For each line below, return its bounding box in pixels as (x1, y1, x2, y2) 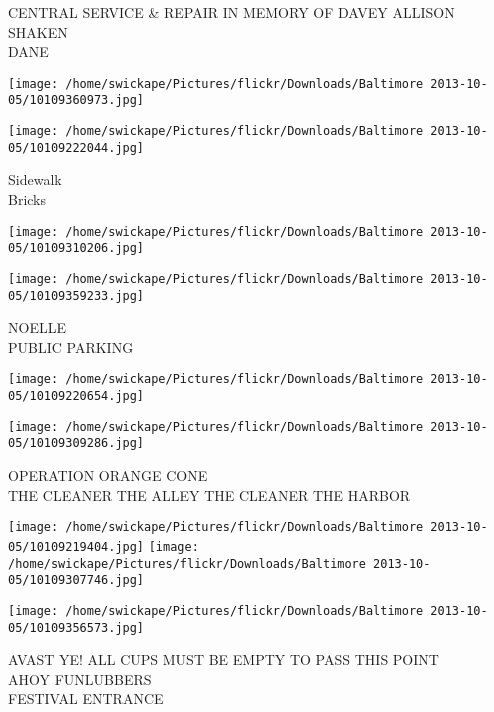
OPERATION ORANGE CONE (8, 465, 208, 486)
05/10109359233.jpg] (8, 288, 145, 303)
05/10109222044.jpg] (8, 140, 145, 155)
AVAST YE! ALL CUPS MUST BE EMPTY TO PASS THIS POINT (8, 649, 439, 670)
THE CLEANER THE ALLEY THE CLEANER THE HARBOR (8, 484, 411, 505)
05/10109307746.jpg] (8, 573, 145, 588)
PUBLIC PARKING (8, 336, 134, 357)
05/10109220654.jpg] (8, 389, 145, 404)
